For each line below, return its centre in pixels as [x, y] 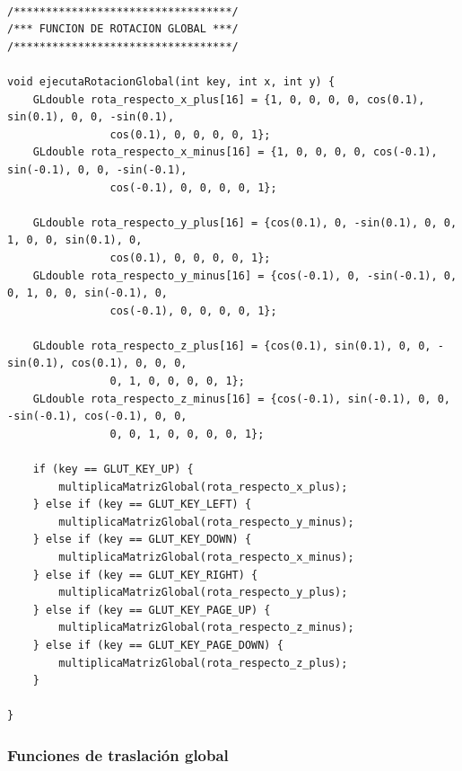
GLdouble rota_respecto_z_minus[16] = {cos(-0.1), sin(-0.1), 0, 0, [241, 399]
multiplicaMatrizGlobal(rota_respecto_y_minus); [206, 522]
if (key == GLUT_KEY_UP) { [113, 470]
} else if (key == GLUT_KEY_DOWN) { [142, 540]
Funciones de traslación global [118, 754]
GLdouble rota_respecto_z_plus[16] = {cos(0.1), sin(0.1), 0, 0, [232, 346]
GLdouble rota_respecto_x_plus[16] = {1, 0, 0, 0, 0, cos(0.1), [229, 99]
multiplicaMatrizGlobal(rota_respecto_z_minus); [206, 628]
